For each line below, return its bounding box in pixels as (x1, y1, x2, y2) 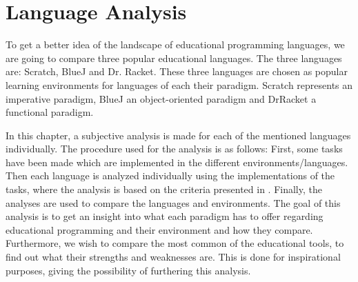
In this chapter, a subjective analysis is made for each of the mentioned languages (6, 128, 351, 142)
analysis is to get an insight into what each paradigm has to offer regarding (6, 209, 324, 223)
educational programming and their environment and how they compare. (6, 222, 313, 236)
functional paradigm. (6, 105, 94, 119)
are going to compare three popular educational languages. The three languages (6, 50, 342, 65)
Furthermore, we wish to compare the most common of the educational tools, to (6, 236, 344, 250)
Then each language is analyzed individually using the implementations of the (6, 168, 335, 183)
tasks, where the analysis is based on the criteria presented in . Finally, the (6, 182, 322, 197)
